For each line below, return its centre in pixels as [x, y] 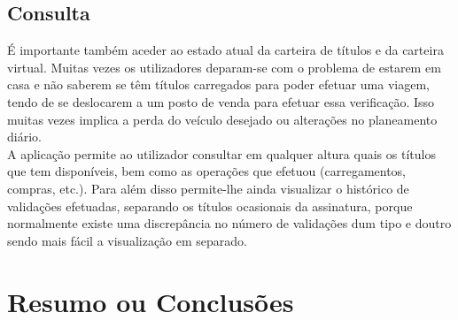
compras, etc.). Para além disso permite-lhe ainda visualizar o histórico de [208, 188]
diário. [24, 137]
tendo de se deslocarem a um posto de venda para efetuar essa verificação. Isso [221, 101]
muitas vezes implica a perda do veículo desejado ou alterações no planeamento [222, 119]
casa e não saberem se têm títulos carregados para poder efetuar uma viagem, [218, 84]
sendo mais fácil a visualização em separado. [127, 240]
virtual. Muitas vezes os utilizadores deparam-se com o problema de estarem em [224, 67]
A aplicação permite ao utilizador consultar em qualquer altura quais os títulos [221, 153]
